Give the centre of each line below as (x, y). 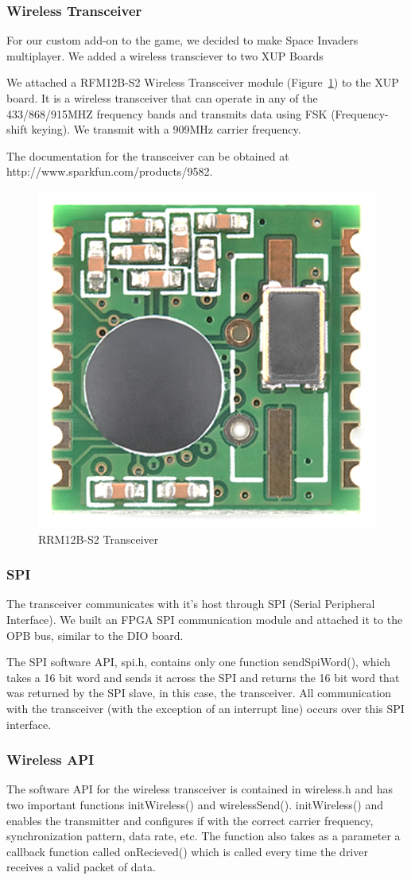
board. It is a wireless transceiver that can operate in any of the (162, 98)
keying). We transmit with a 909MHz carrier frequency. (166, 129)
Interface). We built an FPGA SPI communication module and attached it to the (205, 619)
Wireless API (50, 760)
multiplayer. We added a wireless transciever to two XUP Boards (165, 55)
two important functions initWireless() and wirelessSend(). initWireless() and (195, 804)
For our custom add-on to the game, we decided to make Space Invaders (182, 40)
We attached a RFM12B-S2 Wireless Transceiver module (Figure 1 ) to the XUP (203, 82)
